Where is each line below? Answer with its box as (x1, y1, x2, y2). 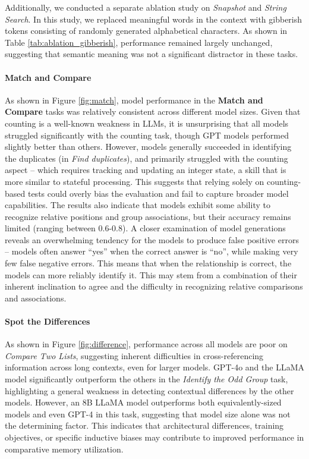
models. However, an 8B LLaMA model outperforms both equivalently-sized (5, 396, 282, 408)
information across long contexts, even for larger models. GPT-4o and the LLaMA (5, 361, 305, 373)
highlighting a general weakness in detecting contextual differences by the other (5, 384, 294, 397)
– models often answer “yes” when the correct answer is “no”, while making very (5, 245, 298, 257)
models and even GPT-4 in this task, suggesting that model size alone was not (5, 407, 291, 420)
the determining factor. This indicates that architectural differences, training (5, 419, 284, 432)
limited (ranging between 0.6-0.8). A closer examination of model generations (5, 222, 286, 234)
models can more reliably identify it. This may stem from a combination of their (5, 268, 297, 281)
